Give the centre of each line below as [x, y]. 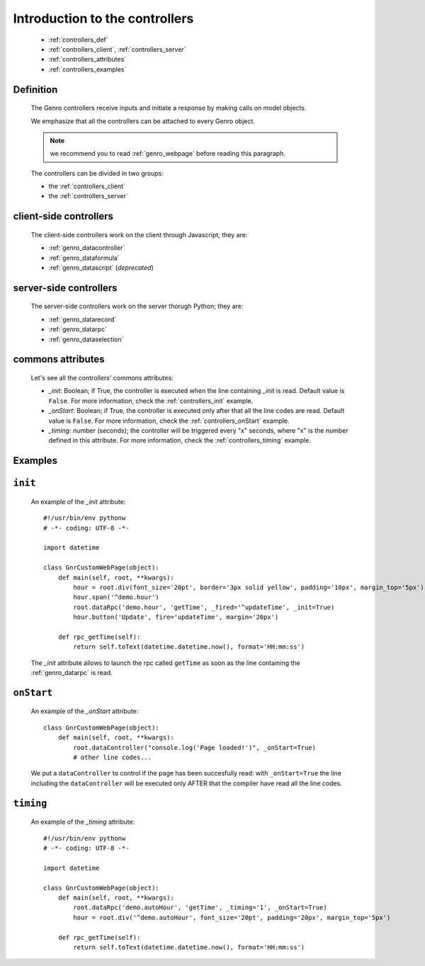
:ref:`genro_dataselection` [86, 339]
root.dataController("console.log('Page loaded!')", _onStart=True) [195, 748]
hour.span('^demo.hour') [116, 597]
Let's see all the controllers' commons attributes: [102, 378]
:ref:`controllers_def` [79, 40]
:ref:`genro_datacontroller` [87, 248]
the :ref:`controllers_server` [89, 196]
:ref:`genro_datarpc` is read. [72, 673]
